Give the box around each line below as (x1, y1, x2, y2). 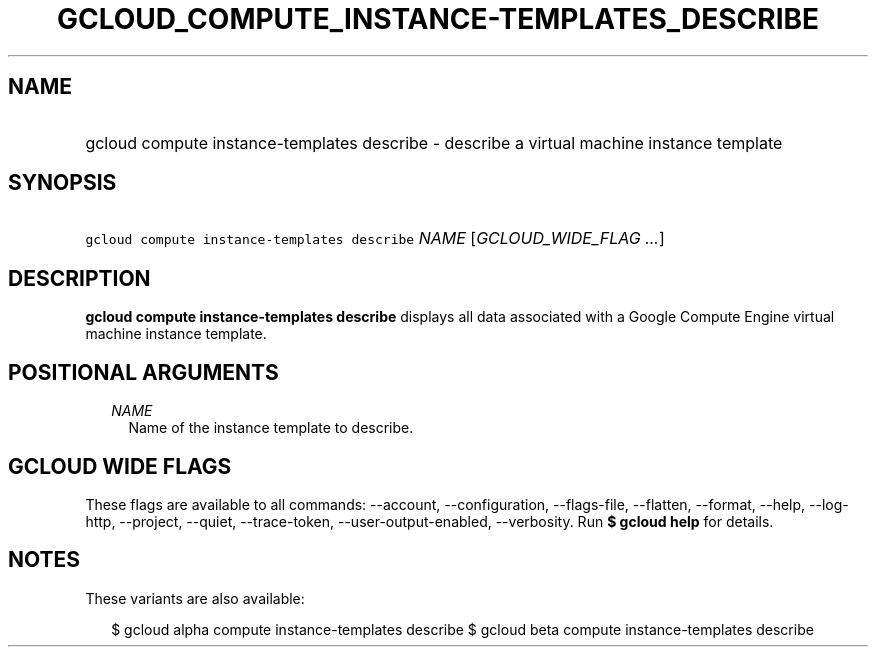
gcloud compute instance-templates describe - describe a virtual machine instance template (85, 132, 783, 153)
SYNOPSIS (8, 170, 117, 196)
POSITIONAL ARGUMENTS (8, 359, 279, 385)
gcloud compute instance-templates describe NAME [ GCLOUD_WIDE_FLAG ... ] (85, 228, 665, 249)
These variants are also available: (85, 589, 305, 607)
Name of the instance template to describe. (128, 419, 414, 437)
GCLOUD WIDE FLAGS (8, 453, 232, 479)
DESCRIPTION (8, 265, 151, 291)
